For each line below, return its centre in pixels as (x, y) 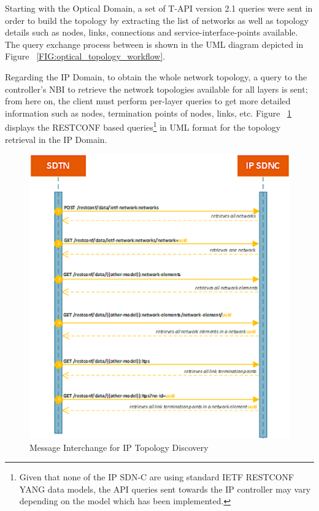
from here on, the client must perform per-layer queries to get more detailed (148, 101)
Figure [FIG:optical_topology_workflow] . (85, 56)
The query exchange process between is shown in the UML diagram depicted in (154, 44)
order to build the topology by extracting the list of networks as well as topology (157, 20)
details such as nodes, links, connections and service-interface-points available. (152, 32)
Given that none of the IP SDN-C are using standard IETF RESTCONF (157, 477)
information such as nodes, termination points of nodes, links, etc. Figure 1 (148, 113)
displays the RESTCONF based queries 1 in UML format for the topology (143, 126)
